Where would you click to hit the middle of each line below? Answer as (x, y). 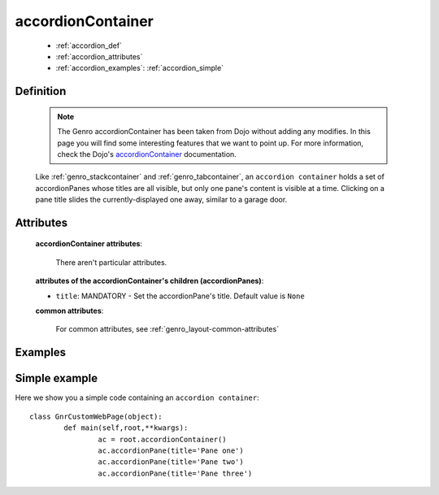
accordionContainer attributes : (89, 244)
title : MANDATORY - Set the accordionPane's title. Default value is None (180, 296)
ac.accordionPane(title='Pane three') (175, 473)
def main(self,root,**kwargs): (126, 428)
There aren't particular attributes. (111, 262)
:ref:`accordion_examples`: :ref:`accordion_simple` (139, 68)
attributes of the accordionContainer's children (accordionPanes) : (150, 281)
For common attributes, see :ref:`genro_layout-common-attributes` (167, 329)
